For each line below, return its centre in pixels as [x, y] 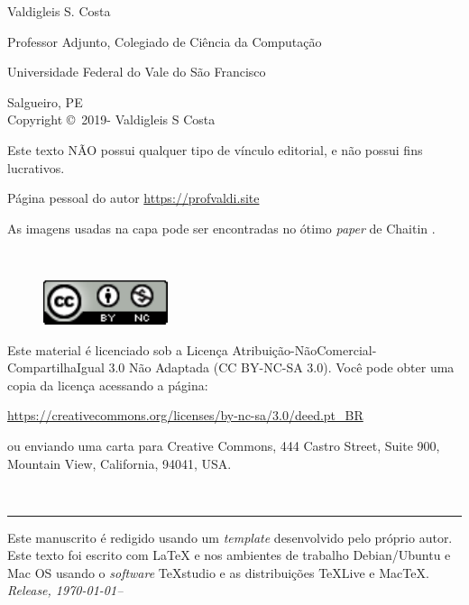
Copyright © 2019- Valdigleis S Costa [111, 119]
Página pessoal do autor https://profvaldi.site [133, 198]
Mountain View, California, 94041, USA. [120, 463]
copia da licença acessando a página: [108, 385]
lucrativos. [36, 167]
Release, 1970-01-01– [65, 590]
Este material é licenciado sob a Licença [118, 349]
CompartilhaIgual [56, 367]
